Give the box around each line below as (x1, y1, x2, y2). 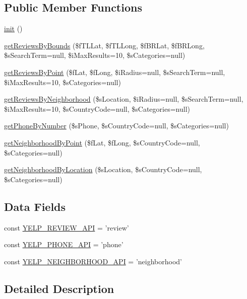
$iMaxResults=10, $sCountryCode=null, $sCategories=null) (4, 103, 190, 114)
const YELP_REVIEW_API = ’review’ (4, 222, 129, 233)
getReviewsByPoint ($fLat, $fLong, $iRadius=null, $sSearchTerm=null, (4, 66, 225, 77)
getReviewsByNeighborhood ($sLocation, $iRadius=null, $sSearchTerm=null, (4, 94, 243, 104)
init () (4, 23, 23, 34)
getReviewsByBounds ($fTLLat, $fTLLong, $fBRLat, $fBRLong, (4, 40, 205, 50)
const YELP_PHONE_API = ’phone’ (4, 239, 124, 250)
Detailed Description (4, 280, 114, 296)
